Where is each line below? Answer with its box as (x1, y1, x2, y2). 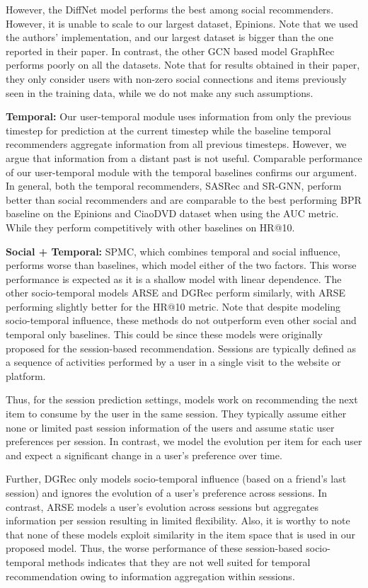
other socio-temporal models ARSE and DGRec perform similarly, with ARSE (6, 285, 346, 300)
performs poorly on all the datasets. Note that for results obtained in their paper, (6, 57, 360, 72)
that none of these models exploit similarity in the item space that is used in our (6, 526, 356, 541)
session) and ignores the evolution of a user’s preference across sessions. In (6, 485, 328, 500)
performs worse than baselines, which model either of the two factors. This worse (6, 258, 357, 272)
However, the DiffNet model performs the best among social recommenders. (6, 2, 334, 16)
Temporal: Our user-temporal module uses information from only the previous (6, 109, 352, 124)
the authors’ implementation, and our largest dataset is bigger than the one (6, 30, 333, 45)
